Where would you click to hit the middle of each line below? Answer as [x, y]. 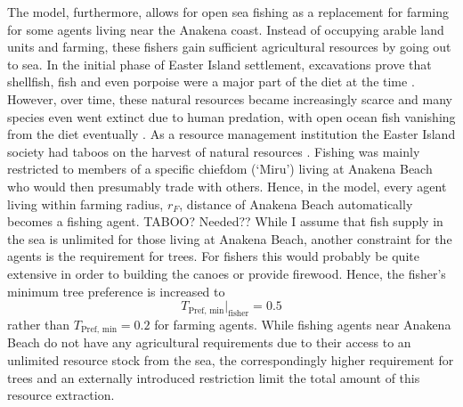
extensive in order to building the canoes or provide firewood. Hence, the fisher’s [227, 273]
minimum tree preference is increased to [116, 291]
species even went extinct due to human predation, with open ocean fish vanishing [231, 116]
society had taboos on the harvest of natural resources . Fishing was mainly [214, 151]
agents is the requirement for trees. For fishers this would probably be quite [213, 256]
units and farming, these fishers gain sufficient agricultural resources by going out [229, 47]
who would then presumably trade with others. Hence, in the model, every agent [227, 186]
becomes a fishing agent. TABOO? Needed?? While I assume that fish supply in [225, 221]
